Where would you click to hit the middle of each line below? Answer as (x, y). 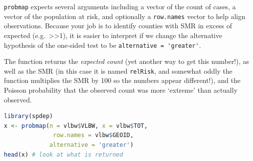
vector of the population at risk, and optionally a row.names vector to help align (125, 16)
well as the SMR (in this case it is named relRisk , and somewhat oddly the (118, 70)
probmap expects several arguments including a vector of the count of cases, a (120, 6)
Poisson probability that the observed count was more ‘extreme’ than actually (121, 90)
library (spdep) (29, 116)
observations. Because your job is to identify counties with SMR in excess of (118, 26)
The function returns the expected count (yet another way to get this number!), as (126, 61)
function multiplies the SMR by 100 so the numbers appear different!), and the (122, 80)
